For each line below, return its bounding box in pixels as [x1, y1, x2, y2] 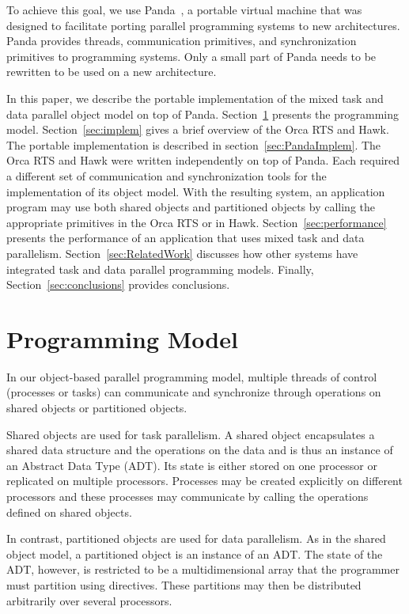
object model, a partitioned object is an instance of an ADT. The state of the [6, 545, 383, 562]
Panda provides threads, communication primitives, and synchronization [6, 32, 357, 49]
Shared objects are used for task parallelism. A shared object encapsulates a [6, 426, 375, 442]
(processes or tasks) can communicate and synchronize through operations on [6, 384, 381, 400]
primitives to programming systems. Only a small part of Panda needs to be [6, 47, 377, 64]
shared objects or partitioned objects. [6, 400, 187, 415]
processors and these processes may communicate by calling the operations [6, 487, 369, 504]
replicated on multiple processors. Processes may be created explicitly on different [6, 472, 403, 489]
